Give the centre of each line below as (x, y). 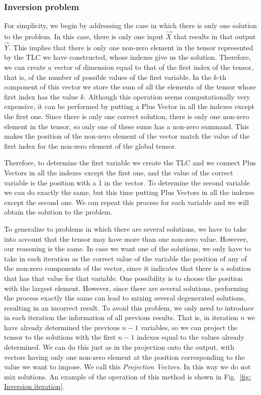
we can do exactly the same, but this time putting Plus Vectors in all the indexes (129, 192)
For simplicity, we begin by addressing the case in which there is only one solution (130, 25)
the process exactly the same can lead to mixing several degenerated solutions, (125, 298)
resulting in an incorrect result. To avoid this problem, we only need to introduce (129, 307)
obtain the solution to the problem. (58, 212)
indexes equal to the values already (190, 337)
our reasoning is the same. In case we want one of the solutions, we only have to (127, 249)
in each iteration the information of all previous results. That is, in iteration (121, 317)
